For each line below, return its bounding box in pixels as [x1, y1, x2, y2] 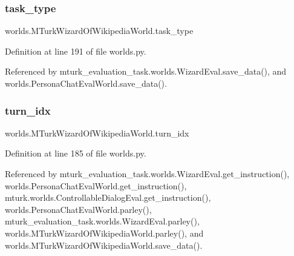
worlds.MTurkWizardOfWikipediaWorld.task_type [5, 24, 194, 37]
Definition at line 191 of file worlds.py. [5, 44, 146, 57]
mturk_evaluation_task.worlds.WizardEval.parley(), [5, 215, 200, 227]
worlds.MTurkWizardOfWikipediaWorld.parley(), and [5, 226, 204, 239]
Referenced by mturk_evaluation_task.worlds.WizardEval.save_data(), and [5, 65, 287, 78]
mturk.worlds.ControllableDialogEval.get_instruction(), [5, 191, 211, 204]
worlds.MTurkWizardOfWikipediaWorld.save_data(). [5, 238, 203, 251]
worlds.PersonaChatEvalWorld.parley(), [5, 203, 152, 215]
